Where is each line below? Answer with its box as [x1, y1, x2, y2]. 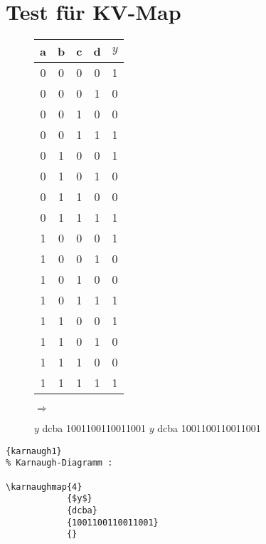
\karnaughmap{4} [6, 481, 83, 492]
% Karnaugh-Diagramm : [6, 458, 113, 468]
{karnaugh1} [6, 446, 62, 456]
